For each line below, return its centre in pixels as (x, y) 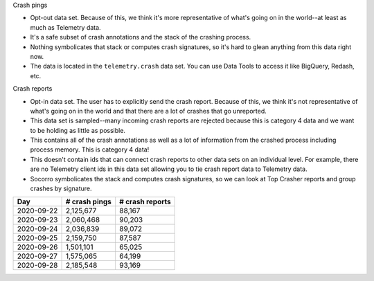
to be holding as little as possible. (78, 130)
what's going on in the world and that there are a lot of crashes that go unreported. (148, 111)
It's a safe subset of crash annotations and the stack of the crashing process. (141, 37)
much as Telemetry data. (65, 27)
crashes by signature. (61, 189)
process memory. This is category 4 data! (90, 149)
